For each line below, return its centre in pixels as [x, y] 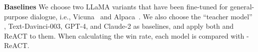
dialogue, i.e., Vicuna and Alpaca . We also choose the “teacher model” [141, 16]
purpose [16, 16]
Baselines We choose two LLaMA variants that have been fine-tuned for [116, 6]
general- [242, 6]
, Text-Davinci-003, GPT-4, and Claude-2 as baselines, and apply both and [119, 26]
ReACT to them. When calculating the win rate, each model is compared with [124, 35]
